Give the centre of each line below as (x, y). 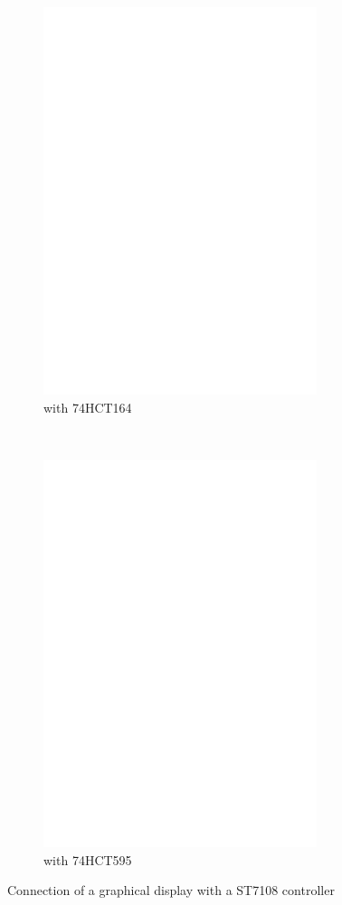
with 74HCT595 (88, 859)
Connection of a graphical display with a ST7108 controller (171, 890)
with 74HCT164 (88, 407)
